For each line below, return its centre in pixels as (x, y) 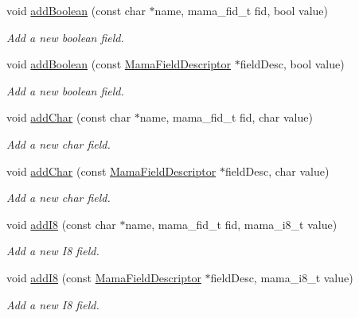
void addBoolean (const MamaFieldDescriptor (119, 64)
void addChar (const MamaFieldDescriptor (111, 171)
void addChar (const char (69, 117)
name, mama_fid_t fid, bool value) (242, 10)
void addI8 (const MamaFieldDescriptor (104, 277)
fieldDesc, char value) (277, 171)
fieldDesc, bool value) (292, 64)
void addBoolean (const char (76, 10)
